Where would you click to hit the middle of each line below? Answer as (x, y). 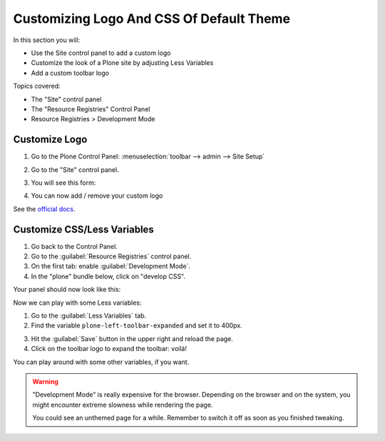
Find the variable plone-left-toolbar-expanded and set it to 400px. (137, 325)
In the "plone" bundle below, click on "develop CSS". (108, 276)
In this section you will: (47, 40)
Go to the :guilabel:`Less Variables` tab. (89, 315)
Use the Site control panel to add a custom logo (101, 53)
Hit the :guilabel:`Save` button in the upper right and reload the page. (132, 338)
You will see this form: (63, 183)
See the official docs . (44, 209)
